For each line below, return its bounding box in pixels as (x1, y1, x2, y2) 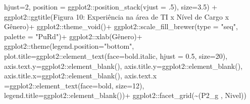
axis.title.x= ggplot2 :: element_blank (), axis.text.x (4, 70, 157, 81)
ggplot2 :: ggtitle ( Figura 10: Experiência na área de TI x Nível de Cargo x (4, 11, 229, 22)
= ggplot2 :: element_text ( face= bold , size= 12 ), (4, 80, 144, 90)
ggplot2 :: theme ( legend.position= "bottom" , (4, 41, 134, 51)
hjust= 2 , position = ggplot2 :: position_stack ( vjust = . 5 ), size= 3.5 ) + (4, 2, 218, 12)
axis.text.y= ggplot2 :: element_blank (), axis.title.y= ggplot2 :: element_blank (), (4, 60, 243, 71)
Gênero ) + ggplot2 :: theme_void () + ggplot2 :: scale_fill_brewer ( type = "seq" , (4, 21, 238, 32)
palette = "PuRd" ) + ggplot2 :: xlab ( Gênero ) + (4, 31, 142, 41)
